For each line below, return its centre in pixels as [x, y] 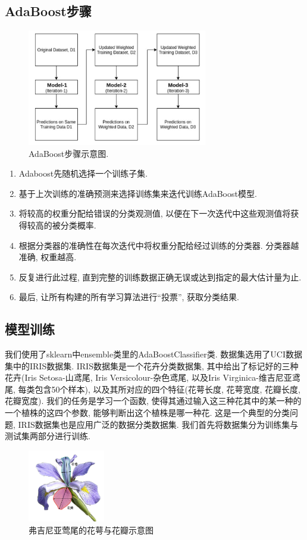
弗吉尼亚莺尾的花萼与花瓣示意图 [91, 530]
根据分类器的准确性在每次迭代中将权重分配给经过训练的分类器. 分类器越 [159, 245]
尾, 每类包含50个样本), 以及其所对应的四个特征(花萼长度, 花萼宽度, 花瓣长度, [153, 389]
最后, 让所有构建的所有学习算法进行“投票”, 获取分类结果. [129, 297]
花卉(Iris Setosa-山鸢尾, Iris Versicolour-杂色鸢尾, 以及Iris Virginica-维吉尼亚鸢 [153, 377]
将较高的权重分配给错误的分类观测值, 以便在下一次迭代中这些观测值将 [155, 213]
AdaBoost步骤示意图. [69, 153]
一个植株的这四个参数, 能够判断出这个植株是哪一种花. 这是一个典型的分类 [148, 413]
